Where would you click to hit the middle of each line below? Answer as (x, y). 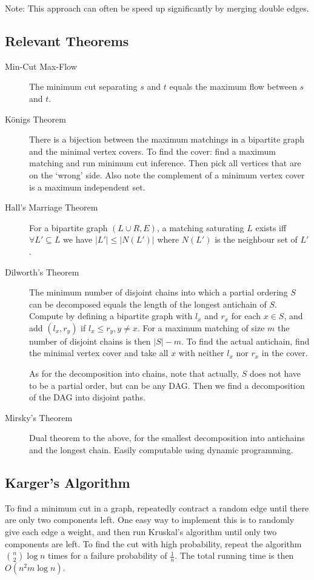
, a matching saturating (200, 227)
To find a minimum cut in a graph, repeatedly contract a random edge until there (157, 507)
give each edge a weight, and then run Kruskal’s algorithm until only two (141, 532)
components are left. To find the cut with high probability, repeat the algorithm (153, 543)
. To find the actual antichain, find (246, 341)
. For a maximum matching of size (201, 327)
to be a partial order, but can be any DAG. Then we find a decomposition (167, 385)
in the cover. (285, 353)
